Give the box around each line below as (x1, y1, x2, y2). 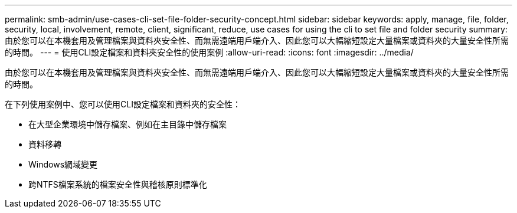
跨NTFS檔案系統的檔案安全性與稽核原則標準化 (28, 179, 207, 189)
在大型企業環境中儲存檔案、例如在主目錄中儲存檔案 (28, 119, 227, 129)
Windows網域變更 (28, 159, 98, 169)
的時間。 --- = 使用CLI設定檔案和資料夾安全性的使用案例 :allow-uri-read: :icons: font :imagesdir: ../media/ (5, 47, 414, 57)
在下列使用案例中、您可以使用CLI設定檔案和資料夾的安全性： (5, 99, 241, 109)
